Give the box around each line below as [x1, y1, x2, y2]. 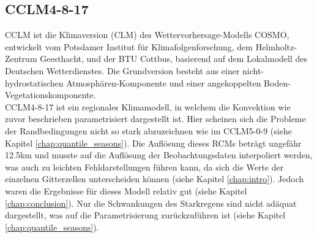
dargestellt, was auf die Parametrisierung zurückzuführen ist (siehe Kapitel [5, 209, 286, 221]
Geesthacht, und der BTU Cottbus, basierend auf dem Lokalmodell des [40, 52, 308, 65]
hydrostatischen [5, 76, 64, 89]
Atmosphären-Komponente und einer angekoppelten [66, 76, 261, 89]
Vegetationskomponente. [5, 88, 96, 101]
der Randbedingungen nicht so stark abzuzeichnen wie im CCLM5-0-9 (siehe [5, 124, 292, 137]
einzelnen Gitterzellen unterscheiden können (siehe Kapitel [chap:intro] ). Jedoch [5, 172, 304, 185]
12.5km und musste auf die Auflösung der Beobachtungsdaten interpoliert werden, [5, 148, 313, 161]
